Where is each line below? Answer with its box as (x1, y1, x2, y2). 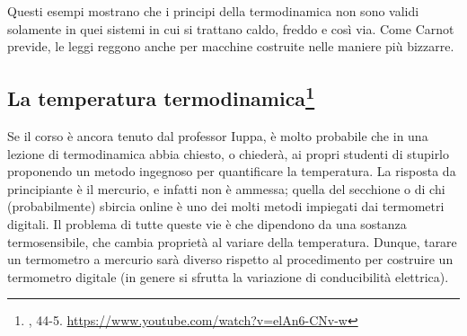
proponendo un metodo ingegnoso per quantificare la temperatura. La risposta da (7, 162, 456, 181)
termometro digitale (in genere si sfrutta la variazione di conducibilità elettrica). (7, 267, 449, 286)
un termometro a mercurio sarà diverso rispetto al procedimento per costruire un (7, 250, 454, 269)
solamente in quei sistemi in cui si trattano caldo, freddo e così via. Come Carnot (7, 19, 454, 38)
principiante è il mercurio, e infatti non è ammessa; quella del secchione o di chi (7, 179, 445, 198)
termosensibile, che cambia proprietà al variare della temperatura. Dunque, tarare (7, 232, 457, 251)
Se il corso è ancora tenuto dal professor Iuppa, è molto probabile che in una (7, 126, 428, 145)
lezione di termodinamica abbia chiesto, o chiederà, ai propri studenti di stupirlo (7, 144, 450, 163)
